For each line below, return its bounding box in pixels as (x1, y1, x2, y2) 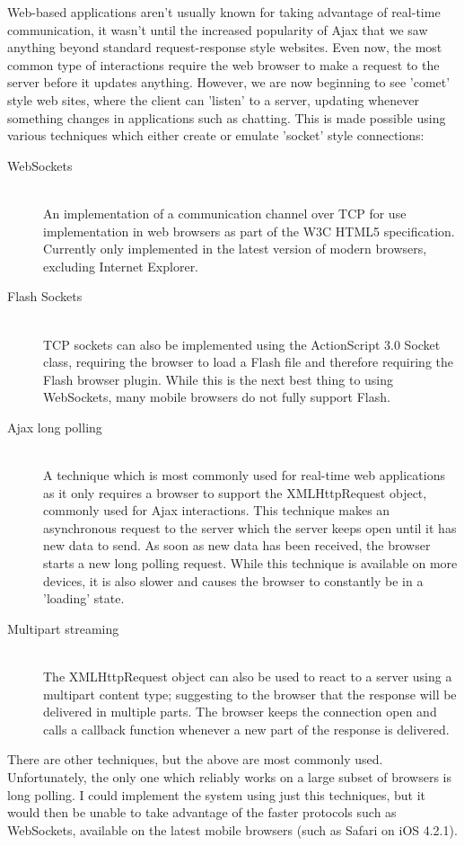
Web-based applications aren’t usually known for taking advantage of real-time (7, 3, 441, 21)
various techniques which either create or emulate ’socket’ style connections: (7, 126, 425, 145)
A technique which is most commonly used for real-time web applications (43, 466, 445, 485)
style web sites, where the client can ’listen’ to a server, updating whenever (7, 90, 419, 109)
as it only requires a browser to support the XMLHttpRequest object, (43, 483, 427, 502)
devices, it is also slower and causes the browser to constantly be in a (43, 571, 424, 590)
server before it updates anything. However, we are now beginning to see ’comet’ (7, 73, 451, 92)
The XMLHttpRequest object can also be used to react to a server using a (43, 667, 452, 685)
